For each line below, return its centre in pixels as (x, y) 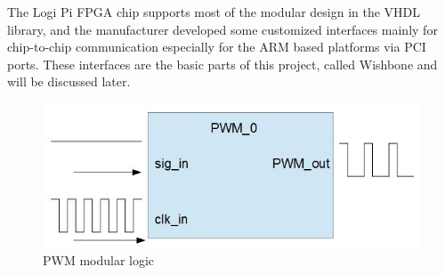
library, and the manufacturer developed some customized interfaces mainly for (222, 29)
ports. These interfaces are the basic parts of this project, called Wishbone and (222, 64)
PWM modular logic (99, 260)
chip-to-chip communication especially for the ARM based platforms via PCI (217, 47)
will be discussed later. (69, 81)
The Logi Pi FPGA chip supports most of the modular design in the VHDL (214, 12)
